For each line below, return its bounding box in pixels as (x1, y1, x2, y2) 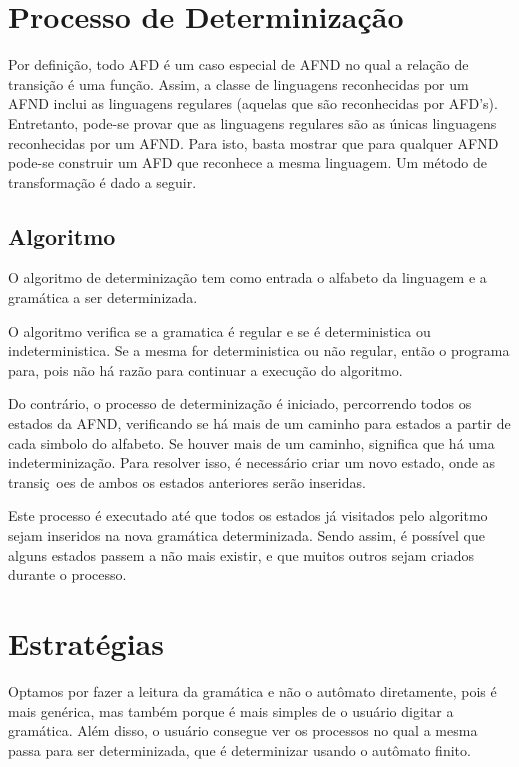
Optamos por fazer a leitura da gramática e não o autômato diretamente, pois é (8, 680, 497, 701)
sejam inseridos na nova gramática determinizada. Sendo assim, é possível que (8, 525, 486, 546)
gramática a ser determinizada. (8, 287, 198, 308)
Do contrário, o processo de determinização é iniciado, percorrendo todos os (8, 393, 472, 414)
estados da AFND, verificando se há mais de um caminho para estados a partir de (8, 413, 511, 434)
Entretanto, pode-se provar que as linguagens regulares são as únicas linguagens (8, 112, 497, 133)
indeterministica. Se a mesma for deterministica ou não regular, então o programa (8, 340, 510, 361)
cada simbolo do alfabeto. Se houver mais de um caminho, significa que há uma (8, 432, 495, 453)
